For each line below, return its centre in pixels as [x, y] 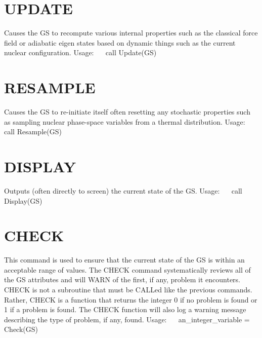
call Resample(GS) [33, 132]
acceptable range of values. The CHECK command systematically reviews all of [127, 269]
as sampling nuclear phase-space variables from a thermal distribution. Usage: [125, 121]
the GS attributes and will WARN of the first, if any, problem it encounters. [122, 279]
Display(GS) [23, 200]
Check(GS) [21, 329]
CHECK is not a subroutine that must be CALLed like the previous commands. [128, 290]
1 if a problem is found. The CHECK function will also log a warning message [125, 309]
